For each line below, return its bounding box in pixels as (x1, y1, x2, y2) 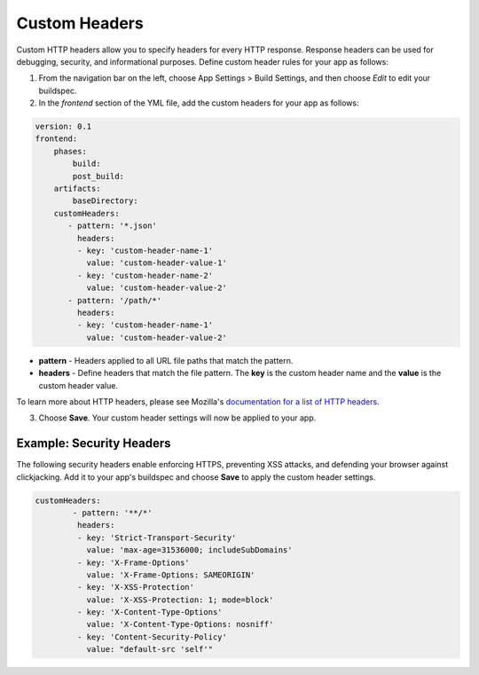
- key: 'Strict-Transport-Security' (76, 532, 237, 543)
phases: (53, 146, 88, 156)
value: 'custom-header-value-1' (86, 258, 228, 268)
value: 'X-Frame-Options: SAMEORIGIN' (86, 569, 255, 580)
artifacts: (53, 184, 101, 194)
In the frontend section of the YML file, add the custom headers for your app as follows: (38, 98, 359, 108)
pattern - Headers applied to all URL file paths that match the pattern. (38, 355, 294, 365)
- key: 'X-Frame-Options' (76, 557, 190, 568)
